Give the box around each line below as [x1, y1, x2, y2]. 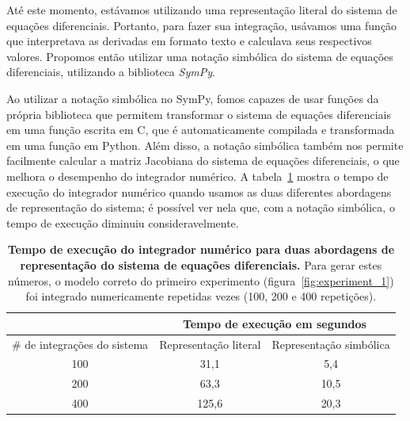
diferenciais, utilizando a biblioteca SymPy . [6, 63, 215, 80]
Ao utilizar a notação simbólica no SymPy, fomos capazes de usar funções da [6, 90, 379, 106]
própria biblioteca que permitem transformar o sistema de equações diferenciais [6, 105, 391, 122]
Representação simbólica [271, 335, 390, 352]
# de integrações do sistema [12, 335, 149, 352]
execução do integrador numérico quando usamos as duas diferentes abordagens [6, 183, 392, 200]
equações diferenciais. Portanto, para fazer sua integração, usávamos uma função [6, 17, 397, 33]
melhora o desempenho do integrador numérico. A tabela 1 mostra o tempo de [6, 167, 389, 184]
